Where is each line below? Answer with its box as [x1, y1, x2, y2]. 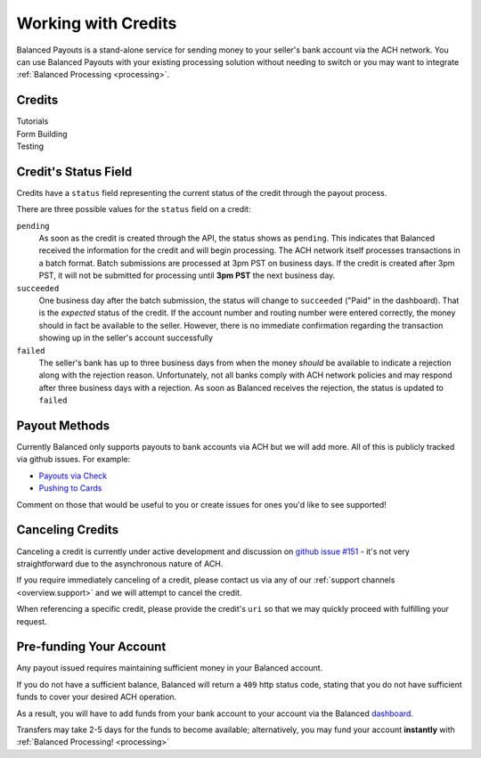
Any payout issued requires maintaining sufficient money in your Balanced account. [16, 663, 323, 673]
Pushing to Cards [38, 483, 102, 493]
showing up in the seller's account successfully [38, 332, 214, 343]
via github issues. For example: [16, 454, 131, 465]
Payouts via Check [38, 470, 108, 481]
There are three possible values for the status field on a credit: [16, 204, 251, 215]
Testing [16, 141, 45, 151]
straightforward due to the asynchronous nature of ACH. [16, 558, 224, 569]
